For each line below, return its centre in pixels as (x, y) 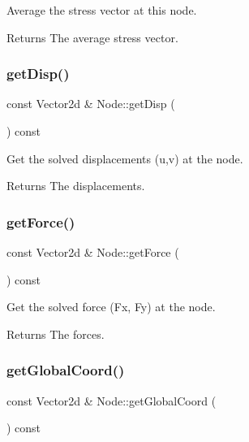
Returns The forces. (56, 334)
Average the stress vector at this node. (102, 10)
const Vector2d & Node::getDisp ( (91, 104)
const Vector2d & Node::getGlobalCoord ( (112, 400)
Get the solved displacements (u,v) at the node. (125, 158)
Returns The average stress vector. (92, 37)
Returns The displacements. (76, 186)
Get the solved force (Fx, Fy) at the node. (111, 307)
